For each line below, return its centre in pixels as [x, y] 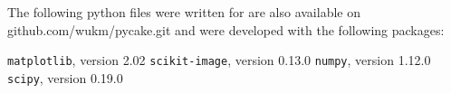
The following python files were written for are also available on [184, 12]
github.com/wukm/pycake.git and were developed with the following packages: [226, 29]
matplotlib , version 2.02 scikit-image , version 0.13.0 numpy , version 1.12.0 [219, 60]
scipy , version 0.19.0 [65, 77]
